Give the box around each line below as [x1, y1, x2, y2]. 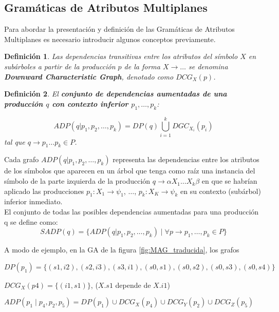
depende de [115, 279, 151, 290]
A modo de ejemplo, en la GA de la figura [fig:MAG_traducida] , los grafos [4, 244, 239, 255]
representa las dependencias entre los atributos [113, 154, 259, 165]
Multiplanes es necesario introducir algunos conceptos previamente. [4, 33, 216, 44]
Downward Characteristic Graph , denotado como [4, 71, 174, 82]
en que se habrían [201, 175, 257, 186]
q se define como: [4, 216, 58, 227]
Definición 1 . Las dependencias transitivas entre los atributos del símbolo [4, 51, 238, 62]
